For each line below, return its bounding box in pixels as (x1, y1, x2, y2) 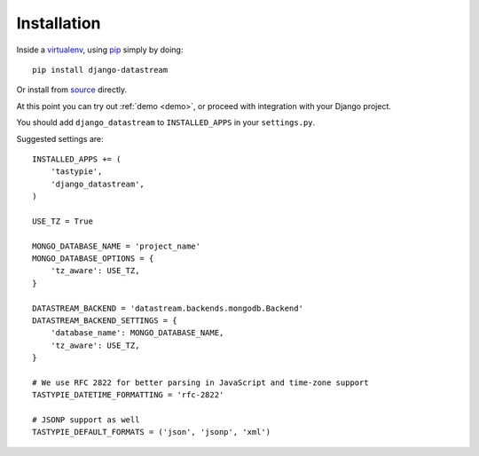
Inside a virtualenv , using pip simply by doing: (16, 44, 184, 55)
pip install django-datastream (32, 65, 169, 75)
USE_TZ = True (32, 216, 93, 226)
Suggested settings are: (16, 133, 104, 144)
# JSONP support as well (32, 415, 140, 425)
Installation (16, 13, 101, 33)
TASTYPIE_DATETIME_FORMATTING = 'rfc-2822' (32, 390, 224, 400)
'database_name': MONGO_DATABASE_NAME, (50, 328, 224, 338)
